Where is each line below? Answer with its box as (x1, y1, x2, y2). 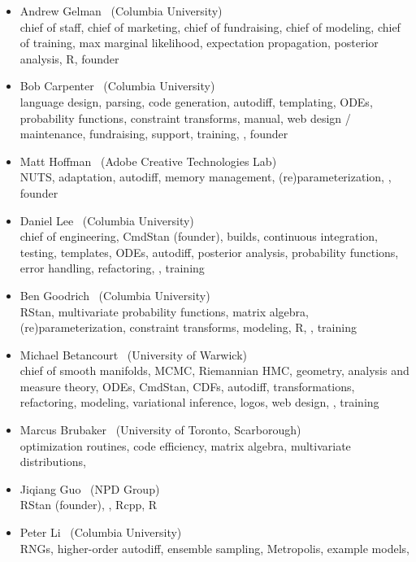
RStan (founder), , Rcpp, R (19, 496, 158, 513)
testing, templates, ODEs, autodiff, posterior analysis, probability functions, (19, 243, 399, 260)
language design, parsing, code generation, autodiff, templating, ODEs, (19, 93, 373, 110)
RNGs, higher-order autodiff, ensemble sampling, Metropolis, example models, (19, 539, 409, 556)
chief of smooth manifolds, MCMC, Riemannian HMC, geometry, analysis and (19, 362, 409, 379)
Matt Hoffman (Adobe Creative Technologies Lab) (19, 152, 277, 169)
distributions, (19, 453, 86, 470)
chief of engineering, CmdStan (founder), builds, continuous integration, (19, 228, 378, 245)
